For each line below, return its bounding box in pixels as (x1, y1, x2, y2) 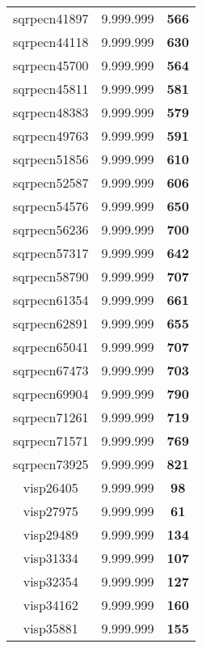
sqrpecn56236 (13, 220, 89, 239)
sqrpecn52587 (13, 173, 89, 192)
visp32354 (23, 572, 78, 591)
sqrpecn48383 (13, 103, 89, 121)
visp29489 (23, 525, 78, 544)
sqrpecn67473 (13, 361, 89, 379)
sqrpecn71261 (13, 408, 89, 426)
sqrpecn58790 (13, 267, 89, 286)
